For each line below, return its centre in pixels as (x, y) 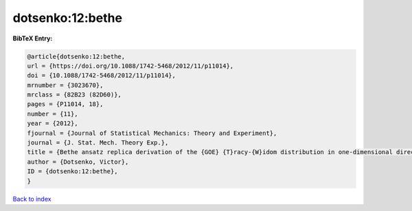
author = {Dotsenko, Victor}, (78, 162)
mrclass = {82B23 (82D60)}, (74, 95)
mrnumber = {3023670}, (65, 85)
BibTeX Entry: (33, 38)
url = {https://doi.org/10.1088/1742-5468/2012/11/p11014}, (130, 66)
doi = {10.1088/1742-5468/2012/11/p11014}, (102, 76)
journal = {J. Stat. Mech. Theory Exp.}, (98, 143)
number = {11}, (53, 114)
